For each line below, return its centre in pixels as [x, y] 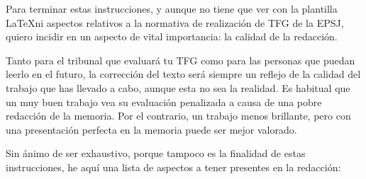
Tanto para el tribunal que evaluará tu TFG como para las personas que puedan [181, 60]
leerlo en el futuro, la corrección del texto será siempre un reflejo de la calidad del [183, 74]
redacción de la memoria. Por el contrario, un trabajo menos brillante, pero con [178, 116]
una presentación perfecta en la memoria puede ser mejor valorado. [151, 129]
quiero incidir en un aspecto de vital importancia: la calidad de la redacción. [172, 36]
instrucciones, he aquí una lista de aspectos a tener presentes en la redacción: [173, 167]
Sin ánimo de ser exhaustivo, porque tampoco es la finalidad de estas [156, 153]
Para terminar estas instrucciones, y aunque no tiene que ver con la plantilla [172, 8]
